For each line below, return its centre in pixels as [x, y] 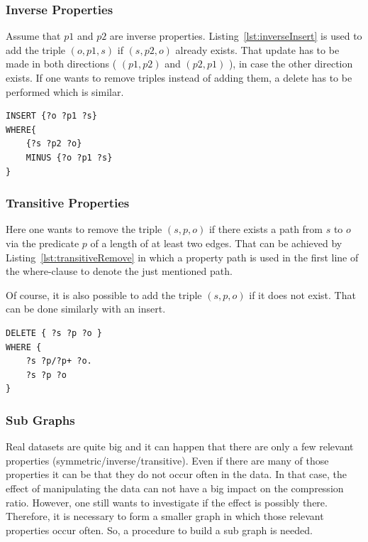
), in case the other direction [291, 64]
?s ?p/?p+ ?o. [59, 361]
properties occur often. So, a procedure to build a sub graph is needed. [159, 530]
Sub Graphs [40, 419]
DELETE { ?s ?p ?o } [54, 333]
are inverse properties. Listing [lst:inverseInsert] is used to [236, 36]
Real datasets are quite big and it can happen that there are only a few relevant [180, 446]
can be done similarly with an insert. [86, 309]
